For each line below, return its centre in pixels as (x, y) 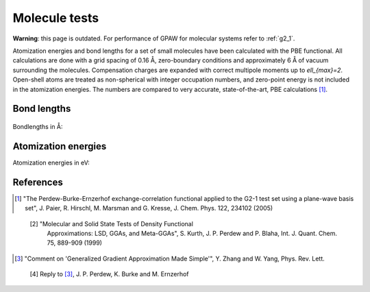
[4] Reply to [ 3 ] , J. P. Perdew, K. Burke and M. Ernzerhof (109, 274)
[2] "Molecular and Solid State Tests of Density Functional (111, 223)
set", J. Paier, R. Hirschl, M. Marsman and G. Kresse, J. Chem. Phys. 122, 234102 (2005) (149, 208)
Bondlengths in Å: (38, 126)
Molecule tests (56, 18)
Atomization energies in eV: (51, 162)
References (38, 182)
